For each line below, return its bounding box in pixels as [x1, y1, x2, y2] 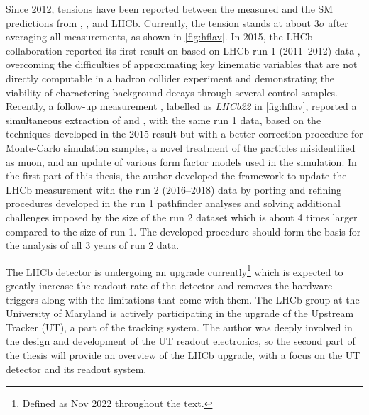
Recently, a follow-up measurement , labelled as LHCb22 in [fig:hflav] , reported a [6, 99, 357, 114]
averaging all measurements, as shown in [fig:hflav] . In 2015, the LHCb [6, 29, 313, 44]
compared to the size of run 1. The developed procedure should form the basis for [6, 223, 361, 238]
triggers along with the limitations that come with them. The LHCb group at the [6, 292, 360, 306]
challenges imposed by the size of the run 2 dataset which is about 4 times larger [6, 209, 358, 224]
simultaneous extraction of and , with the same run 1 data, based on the [6, 112, 321, 127]
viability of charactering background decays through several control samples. [6, 84, 338, 99]
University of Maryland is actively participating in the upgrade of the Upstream [6, 306, 354, 321]
